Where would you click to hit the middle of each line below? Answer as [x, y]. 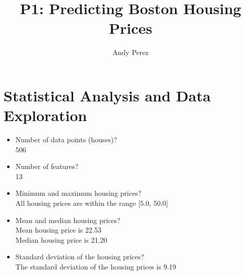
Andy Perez [131, 52]
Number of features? [47, 166]
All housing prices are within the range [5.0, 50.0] [92, 203]
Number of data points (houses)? [66, 140]
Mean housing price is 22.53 [58, 230]
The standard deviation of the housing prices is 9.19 [96, 266]
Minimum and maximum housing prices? [78, 193]
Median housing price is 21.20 [61, 239]
